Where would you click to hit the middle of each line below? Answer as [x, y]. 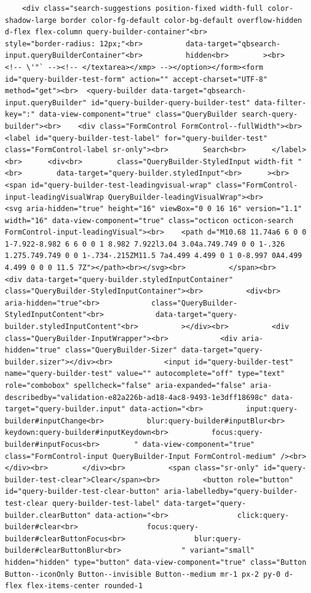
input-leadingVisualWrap [54, 197]
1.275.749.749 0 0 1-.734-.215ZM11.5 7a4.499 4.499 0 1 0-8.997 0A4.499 [153, 256]
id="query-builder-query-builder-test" [171, 103]
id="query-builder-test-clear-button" [82, 492]
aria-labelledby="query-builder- [231, 492]
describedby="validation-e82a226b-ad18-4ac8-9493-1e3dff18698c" [136, 397]
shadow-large [31, 20]
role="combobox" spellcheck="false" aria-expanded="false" [125, 386]
